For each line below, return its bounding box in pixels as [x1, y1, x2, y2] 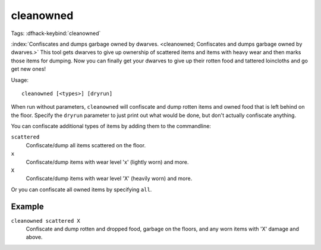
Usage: [11, 76, 29, 83]
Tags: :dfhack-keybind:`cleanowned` [11, 30, 101, 37]
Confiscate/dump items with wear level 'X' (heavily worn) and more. [26, 175, 193, 182]
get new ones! [11, 65, 46, 72]
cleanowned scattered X [11, 217, 80, 224]
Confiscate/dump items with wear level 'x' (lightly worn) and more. [26, 158, 189, 166]
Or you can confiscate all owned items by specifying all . [11, 186, 152, 193]
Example [11, 201, 44, 211]
